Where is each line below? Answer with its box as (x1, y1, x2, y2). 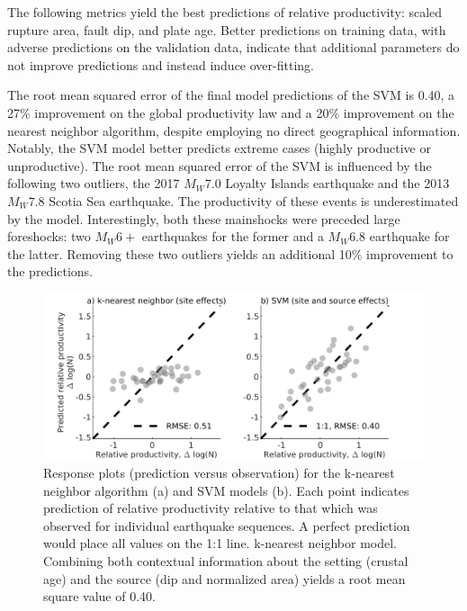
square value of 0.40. (43, 587, 156, 606)
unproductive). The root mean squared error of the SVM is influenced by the (7, 156, 432, 175)
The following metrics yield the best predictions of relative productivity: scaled (7, 3, 443, 21)
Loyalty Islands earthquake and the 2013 (225, 174, 450, 193)
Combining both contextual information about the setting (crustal (43, 551, 409, 570)
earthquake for (369, 227, 450, 246)
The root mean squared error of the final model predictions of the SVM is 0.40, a (7, 85, 455, 104)
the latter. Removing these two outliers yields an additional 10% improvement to (7, 244, 454, 263)
